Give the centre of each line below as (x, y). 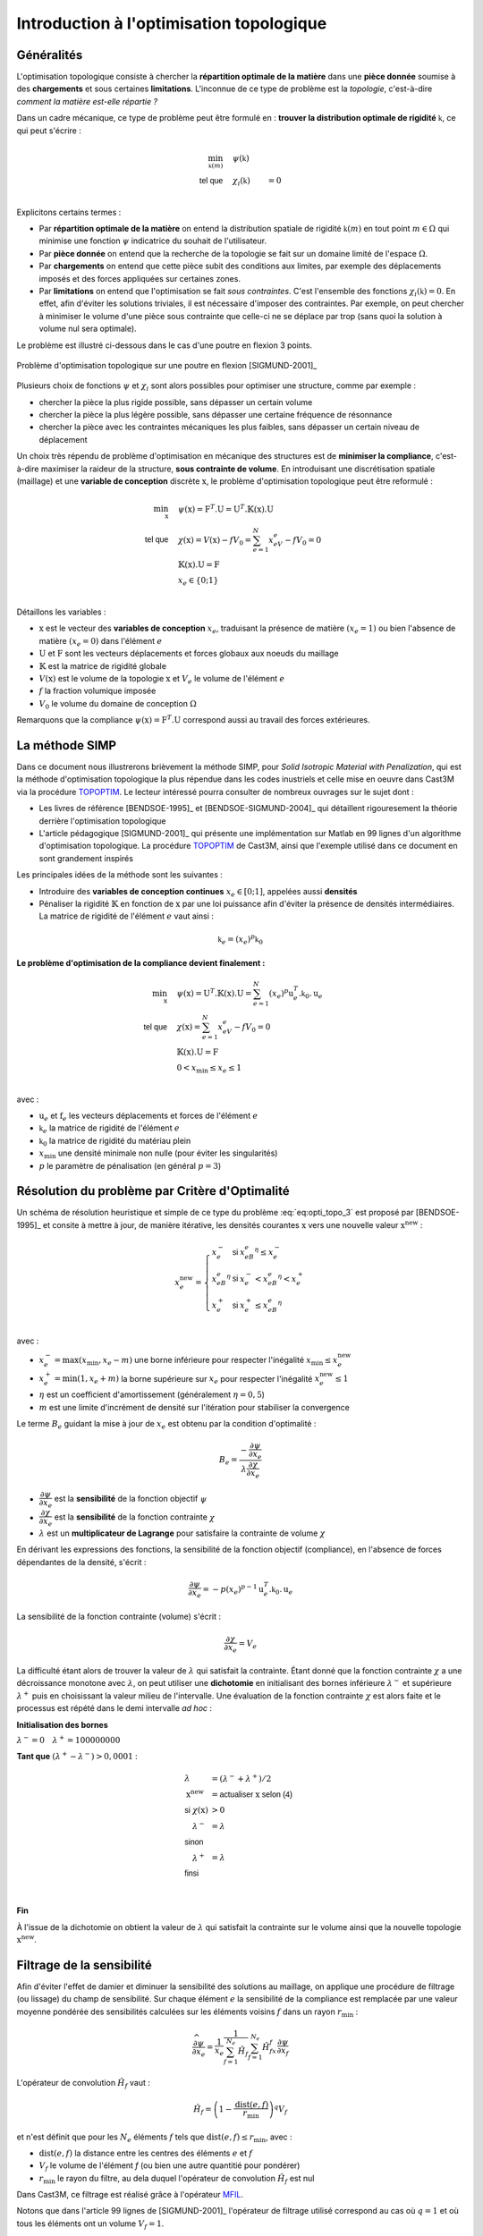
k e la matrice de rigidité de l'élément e (109, 1129)
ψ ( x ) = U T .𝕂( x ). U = (214, 993)
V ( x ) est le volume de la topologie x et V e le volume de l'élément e (162, 679)
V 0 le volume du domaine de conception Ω (118, 704)
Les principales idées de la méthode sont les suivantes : (120, 875)
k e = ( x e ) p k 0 (241, 940)
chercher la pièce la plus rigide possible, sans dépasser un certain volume (176, 402)
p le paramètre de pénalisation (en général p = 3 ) (130, 1165)
